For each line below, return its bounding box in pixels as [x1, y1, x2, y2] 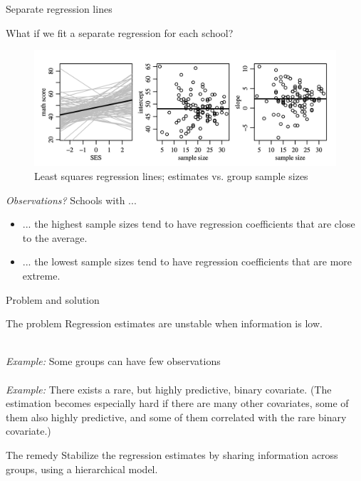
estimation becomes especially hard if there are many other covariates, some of [6, 396, 349, 411]
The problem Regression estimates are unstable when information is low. [6, 316, 323, 331]
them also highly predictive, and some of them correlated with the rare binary [6, 409, 347, 424]
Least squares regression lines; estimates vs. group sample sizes [34, 169, 308, 184]
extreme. [22, 268, 61, 283]
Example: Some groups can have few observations [6, 354, 221, 369]
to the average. [22, 230, 88, 245]
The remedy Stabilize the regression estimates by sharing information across [6, 447, 338, 462]
